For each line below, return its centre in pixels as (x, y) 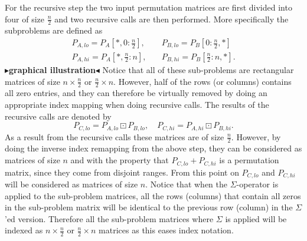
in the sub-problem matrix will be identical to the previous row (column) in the (149, 207)
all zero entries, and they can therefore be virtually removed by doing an (136, 93)
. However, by (256, 136)
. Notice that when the (187, 184)
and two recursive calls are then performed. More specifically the (172, 19)
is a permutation (249, 160)
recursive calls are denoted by (58, 116)
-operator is (257, 184)
